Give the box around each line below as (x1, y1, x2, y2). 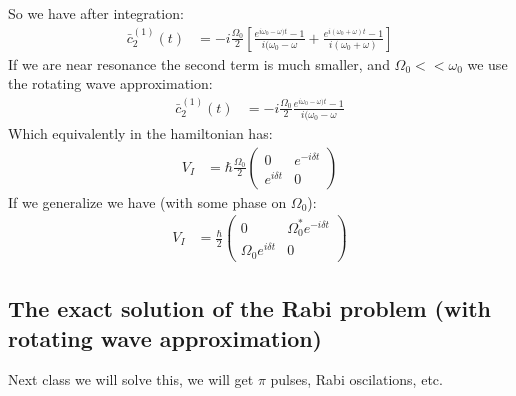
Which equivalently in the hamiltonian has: (8, 122, 273, 143)
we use (467, 53, 508, 74)
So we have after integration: (8, 3, 184, 23)
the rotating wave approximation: (8, 73, 213, 94)
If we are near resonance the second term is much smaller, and (8, 53, 390, 74)
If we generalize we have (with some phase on (8, 191, 287, 212)
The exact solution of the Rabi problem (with (8, 293, 491, 324)
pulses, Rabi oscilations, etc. (270, 369, 443, 390)
